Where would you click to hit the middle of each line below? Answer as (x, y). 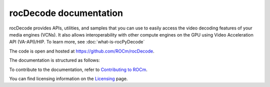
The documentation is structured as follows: (54, 60)
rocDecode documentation (66, 13)
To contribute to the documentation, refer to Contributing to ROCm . (78, 69)
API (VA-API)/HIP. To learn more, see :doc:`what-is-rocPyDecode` (77, 42)
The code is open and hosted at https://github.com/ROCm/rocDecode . (82, 51)
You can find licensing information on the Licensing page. (68, 78)
